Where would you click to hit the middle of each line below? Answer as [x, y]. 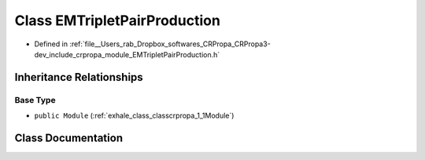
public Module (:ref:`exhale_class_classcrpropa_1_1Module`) [134, 116]
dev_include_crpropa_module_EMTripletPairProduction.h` [127, 54]
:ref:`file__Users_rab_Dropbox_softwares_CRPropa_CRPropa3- [170, 44]
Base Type [35, 100]
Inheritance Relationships [79, 77]
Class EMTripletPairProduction [117, 20]
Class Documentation [69, 138]
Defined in [51, 44]
